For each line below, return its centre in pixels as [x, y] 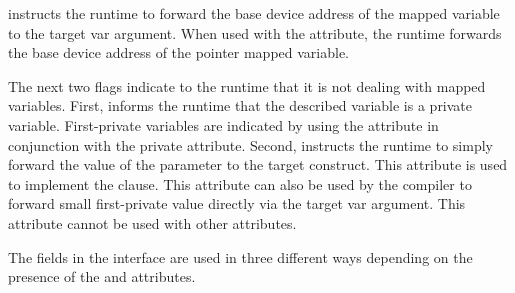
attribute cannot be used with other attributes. [152, 222]
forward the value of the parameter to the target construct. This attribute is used [258, 164]
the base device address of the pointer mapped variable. [179, 52]
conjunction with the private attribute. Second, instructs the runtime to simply [250, 144]
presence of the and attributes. [102, 276]
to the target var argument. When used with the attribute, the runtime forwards [255, 32]
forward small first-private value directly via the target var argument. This [237, 203]
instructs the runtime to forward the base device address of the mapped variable [254, 13]
